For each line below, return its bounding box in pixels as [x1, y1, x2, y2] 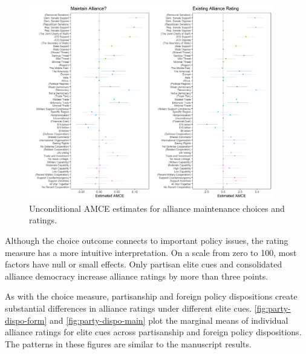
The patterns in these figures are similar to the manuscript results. [5, 337, 252, 350]
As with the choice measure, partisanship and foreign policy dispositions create [5, 290, 298, 303]
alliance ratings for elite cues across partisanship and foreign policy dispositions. [5, 326, 302, 338]
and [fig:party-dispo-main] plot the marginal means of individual [50, 313, 288, 326]
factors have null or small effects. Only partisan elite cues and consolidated [5, 258, 282, 270]
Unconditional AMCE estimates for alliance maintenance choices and [29, 202, 285, 214]
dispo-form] [5, 313, 47, 326]
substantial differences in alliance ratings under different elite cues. [5, 301, 252, 314]
